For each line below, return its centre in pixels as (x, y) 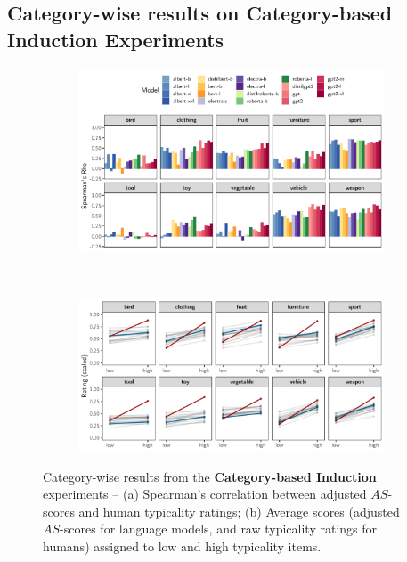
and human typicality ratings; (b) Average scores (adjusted (239, 511)
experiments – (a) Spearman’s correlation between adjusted (205, 494)
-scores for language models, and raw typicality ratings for (219, 529)
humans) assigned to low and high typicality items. (182, 546)
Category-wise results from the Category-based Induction (210, 476)
